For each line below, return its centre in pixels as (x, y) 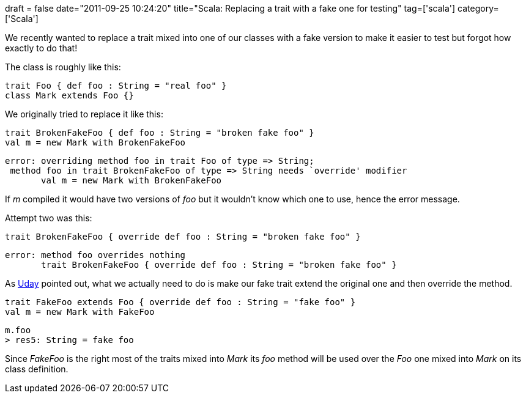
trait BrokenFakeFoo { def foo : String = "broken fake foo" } (160, 133)
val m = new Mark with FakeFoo (80, 312)
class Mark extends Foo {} (69, 95)
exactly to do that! (41, 48)
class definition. (37, 369)
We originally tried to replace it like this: (84, 114)
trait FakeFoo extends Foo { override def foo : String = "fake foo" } (180, 302)
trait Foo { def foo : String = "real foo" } (116, 86)
